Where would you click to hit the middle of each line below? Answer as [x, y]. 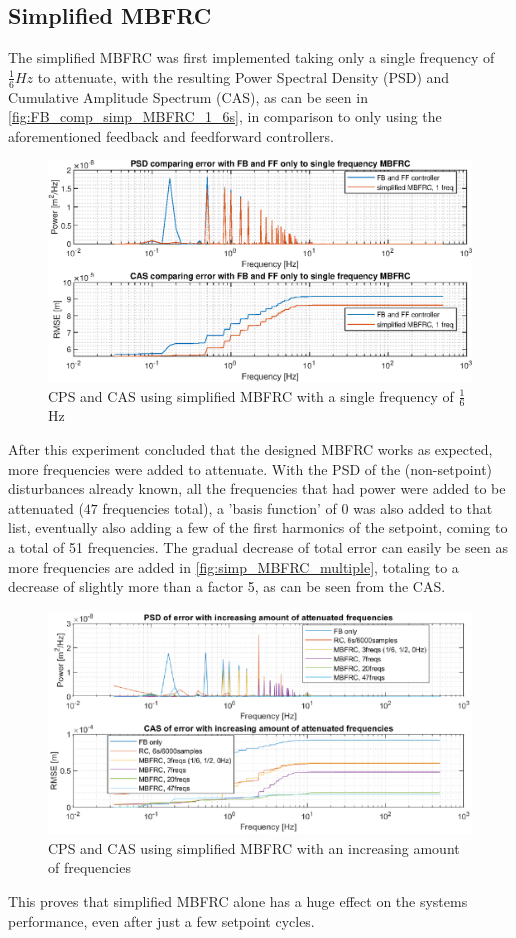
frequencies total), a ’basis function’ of [219, 507]
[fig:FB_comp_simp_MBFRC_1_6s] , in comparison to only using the [225, 116]
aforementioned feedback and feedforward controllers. [171, 135]
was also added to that [423, 507]
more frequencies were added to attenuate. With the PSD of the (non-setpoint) [250, 468]
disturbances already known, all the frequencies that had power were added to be [257, 488]
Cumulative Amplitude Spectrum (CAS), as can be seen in [188, 96]
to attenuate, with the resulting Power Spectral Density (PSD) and [243, 76]
